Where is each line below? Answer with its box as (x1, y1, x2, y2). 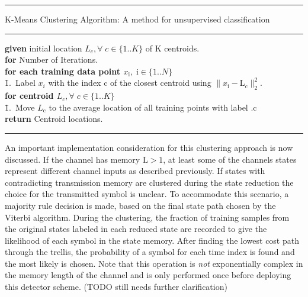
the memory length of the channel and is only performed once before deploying (5, 269, 291, 281)
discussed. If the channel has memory (5, 153, 140, 165)
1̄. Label (5, 76, 36, 89)
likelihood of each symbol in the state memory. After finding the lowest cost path (5, 234, 299, 246)
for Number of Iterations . (5, 53, 98, 66)
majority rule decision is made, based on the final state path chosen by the (5, 199, 276, 211)
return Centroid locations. (5, 112, 103, 125)
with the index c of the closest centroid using (48, 76, 211, 89)
